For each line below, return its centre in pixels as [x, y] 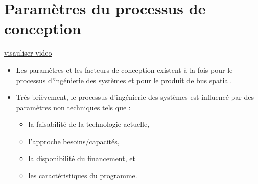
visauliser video [28, 53]
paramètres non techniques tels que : [73, 107]
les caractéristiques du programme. [83, 176]
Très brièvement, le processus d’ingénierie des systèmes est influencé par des [135, 97]
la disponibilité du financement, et [82, 158]
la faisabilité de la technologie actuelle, [89, 124]
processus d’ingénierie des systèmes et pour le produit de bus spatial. [124, 80]
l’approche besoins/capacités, [74, 141]
